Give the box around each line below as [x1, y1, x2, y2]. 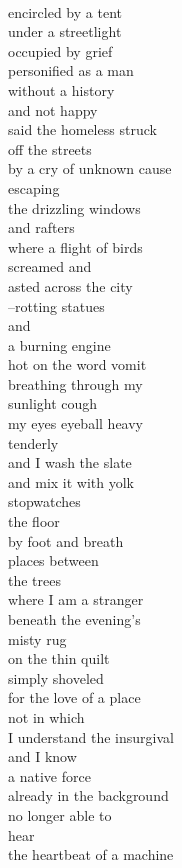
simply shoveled [8, 667, 104, 688]
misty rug [8, 628, 67, 649]
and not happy [8, 99, 98, 120]
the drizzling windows [8, 197, 141, 218]
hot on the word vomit [8, 354, 147, 375]
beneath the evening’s [8, 609, 141, 629]
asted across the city [8, 275, 133, 296]
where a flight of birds [8, 236, 143, 257]
